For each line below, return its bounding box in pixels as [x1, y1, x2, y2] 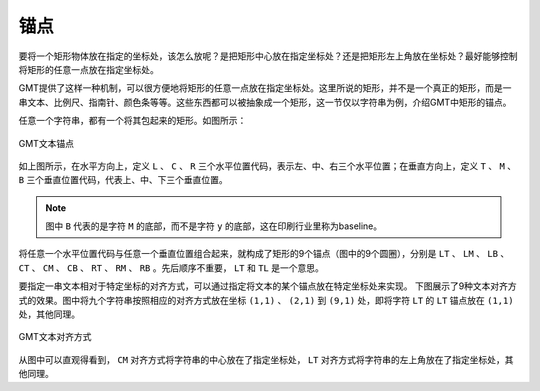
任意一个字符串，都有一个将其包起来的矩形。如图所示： [18, 115, 247, 127]
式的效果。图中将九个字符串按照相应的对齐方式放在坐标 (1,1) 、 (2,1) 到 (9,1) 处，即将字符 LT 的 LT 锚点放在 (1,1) [18, 294, 514, 306]
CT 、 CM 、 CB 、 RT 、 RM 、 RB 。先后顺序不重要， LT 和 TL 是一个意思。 [18, 261, 324, 274]
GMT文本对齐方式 [18, 331, 92, 343]
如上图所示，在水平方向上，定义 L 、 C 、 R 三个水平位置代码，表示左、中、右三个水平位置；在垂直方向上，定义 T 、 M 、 [18, 160, 517, 172]
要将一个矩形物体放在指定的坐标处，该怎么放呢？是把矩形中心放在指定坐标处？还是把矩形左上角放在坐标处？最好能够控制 [18, 50, 518, 62]
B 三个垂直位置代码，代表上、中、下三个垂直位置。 [18, 174, 229, 186]
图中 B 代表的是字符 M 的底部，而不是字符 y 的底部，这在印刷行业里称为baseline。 [45, 220, 383, 232]
